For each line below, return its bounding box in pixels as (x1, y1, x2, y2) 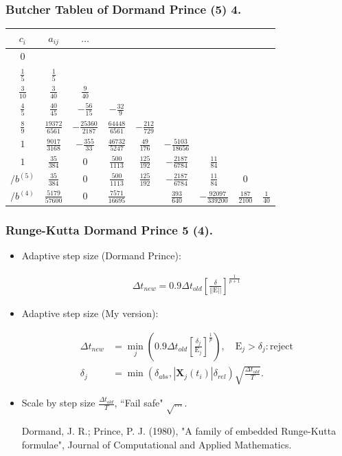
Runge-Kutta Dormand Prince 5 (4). (5, 221, 214, 238)
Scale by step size (21, 395, 95, 410)
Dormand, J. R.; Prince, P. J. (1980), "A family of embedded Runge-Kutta (21, 423, 337, 437)
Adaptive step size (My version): (21, 305, 159, 320)
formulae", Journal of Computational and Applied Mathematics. (21, 437, 292, 451)
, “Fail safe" (114, 395, 163, 410)
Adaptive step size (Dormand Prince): (21, 248, 181, 262)
